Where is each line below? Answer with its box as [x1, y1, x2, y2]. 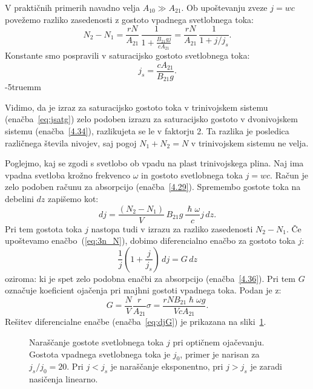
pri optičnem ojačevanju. [173, 336, 265, 348]
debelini [5, 192, 34, 204]
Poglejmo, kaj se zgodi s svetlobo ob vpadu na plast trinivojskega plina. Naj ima [5, 157, 304, 169]
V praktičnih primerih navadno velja [5, 1, 140, 13]
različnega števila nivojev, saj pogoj [5, 136, 137, 149]
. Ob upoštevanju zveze [181, 1, 268, 13]
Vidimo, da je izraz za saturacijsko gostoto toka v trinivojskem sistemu [5, 100, 268, 113]
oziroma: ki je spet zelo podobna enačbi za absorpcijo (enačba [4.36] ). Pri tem [5, 272, 295, 284]
